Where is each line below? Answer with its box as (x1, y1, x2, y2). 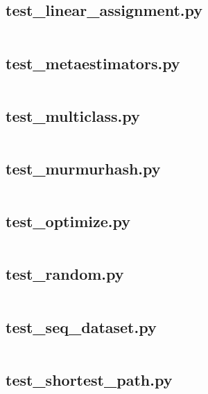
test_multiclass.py (6, 105, 140, 126)
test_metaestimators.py (6, 52, 180, 73)
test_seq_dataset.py (6, 316, 157, 337)
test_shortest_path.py (6, 368, 173, 390)
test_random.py (6, 263, 124, 285)
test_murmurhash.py (6, 158, 161, 179)
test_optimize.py (6, 211, 131, 232)
